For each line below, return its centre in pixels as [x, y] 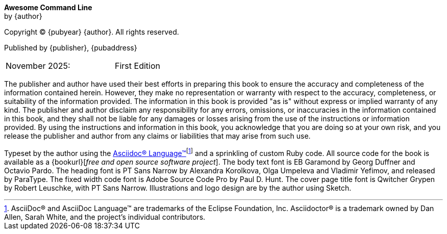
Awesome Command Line [48, 7]
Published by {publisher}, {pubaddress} [71, 48]
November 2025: [38, 66]
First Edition [138, 66]
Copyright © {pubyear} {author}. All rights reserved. [92, 32]
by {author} [23, 16]
